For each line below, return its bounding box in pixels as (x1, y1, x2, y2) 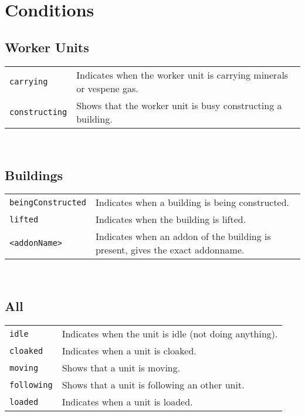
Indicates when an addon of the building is (95, 229, 271, 243)
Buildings (5, 165, 63, 184)
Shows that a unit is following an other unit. (62, 378, 245, 392)
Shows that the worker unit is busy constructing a (76, 98, 282, 112)
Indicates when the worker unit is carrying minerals (76, 67, 289, 82)
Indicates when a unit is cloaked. (62, 344, 196, 358)
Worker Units (5, 38, 89, 56)
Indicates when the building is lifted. (95, 212, 246, 226)
